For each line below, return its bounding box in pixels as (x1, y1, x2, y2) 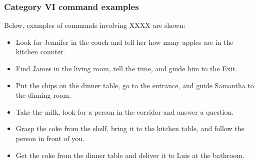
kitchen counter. (15, 46, 65, 57)
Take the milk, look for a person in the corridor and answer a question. (15, 106, 234, 117)
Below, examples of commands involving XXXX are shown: (4, 20, 185, 30)
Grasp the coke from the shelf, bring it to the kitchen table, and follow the (15, 123, 244, 134)
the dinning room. (15, 90, 71, 100)
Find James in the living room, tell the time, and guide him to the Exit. (15, 63, 237, 73)
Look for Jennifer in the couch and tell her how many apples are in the (15, 36, 233, 47)
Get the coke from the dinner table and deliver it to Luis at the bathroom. (15, 150, 244, 160)
